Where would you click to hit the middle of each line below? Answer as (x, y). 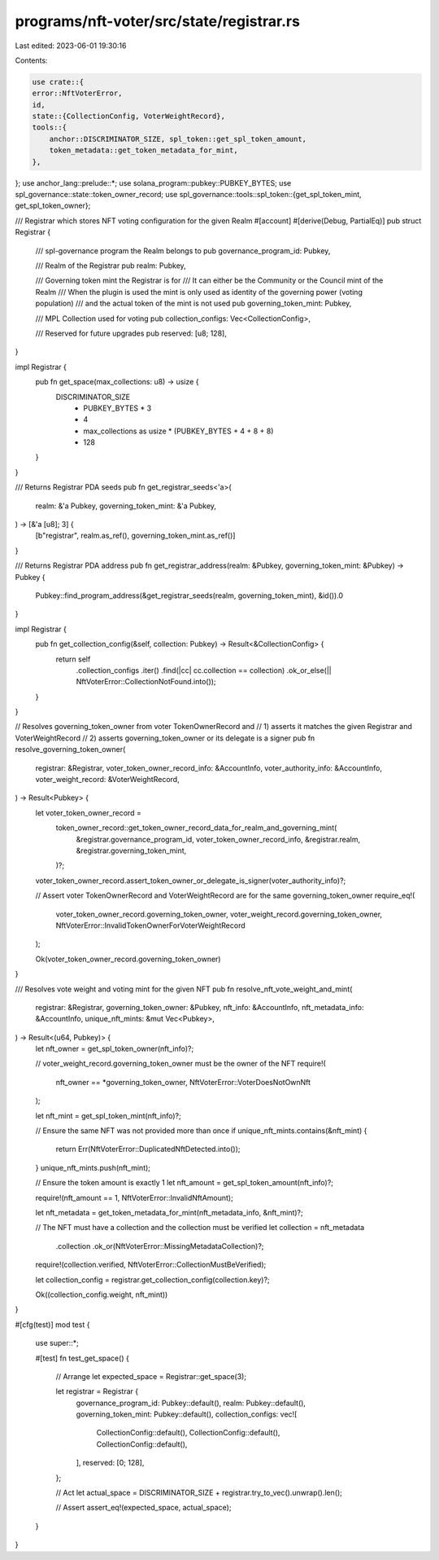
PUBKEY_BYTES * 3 (117, 408)
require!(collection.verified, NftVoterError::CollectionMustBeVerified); (151, 1265)
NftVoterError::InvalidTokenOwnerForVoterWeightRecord (150, 925)
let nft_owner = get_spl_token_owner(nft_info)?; (115, 1049)
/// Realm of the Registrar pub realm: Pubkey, (111, 266)
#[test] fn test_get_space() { (82, 1358)
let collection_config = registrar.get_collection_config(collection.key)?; (152, 1280)
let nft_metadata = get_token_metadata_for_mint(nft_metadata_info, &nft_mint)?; (170, 1212)
